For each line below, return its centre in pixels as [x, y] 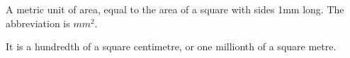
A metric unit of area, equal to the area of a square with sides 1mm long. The [175, 9]
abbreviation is [38, 23]
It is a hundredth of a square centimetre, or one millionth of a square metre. [171, 46]
